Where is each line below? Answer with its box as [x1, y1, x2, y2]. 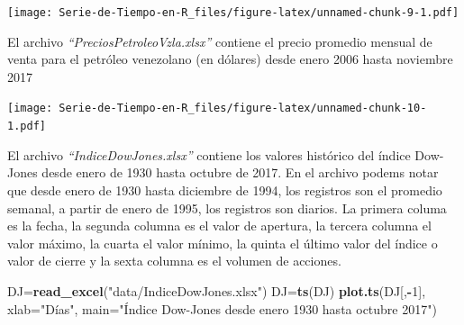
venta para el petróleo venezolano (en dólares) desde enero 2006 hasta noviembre [7, 50, 453, 68]
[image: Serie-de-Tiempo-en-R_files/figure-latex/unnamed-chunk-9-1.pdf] [7, 6, 459, 19]
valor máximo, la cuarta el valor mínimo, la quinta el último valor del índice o [7, 233, 438, 252]
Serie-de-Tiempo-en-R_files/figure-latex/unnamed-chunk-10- [59, 102, 427, 115]
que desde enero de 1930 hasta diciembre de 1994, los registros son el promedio [7, 180, 442, 199]
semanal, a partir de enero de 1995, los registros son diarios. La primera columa [7, 198, 447, 217]
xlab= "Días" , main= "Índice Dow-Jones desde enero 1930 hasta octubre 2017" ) [7, 299, 437, 318]
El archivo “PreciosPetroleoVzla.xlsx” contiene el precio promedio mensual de [7, 32, 432, 50]
